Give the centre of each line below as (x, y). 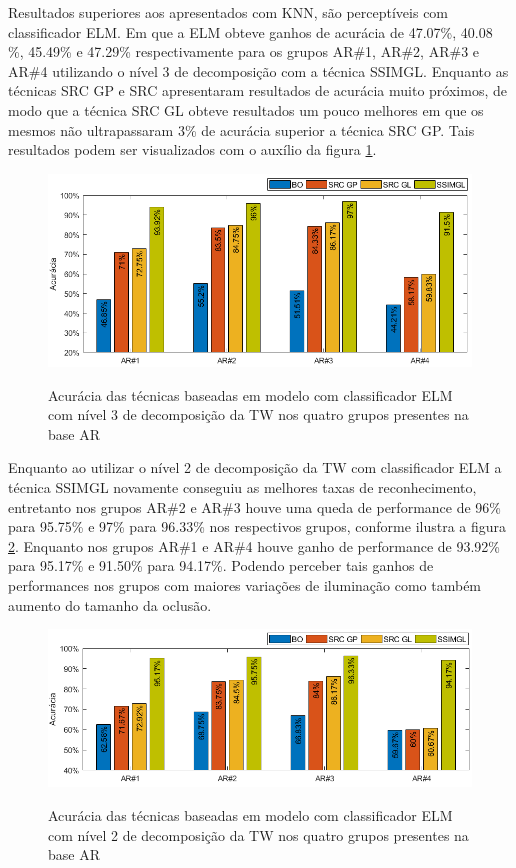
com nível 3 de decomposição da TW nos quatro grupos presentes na (258, 414)
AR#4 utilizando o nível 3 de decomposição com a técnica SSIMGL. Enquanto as (258, 70)
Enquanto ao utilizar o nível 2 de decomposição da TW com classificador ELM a (255, 467)
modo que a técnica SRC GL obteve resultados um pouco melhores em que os (246, 109)
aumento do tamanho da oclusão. (110, 604)
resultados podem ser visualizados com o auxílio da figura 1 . (192, 149)
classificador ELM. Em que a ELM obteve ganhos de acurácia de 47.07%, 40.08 (250, 31)
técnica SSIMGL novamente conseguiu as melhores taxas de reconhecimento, (242, 486)
